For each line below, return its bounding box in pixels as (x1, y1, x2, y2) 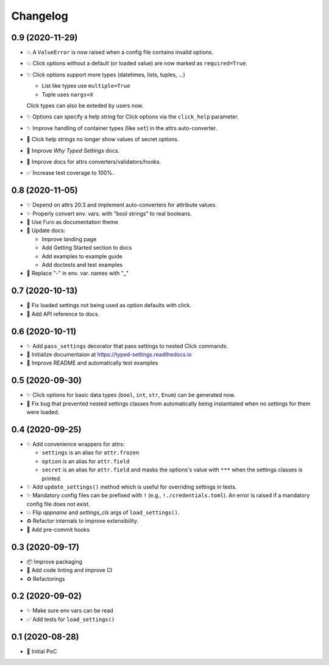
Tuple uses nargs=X (41, 90, 94, 98)
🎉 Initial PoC (26, 647, 57, 655)
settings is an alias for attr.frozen (41, 449, 140, 456)
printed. (41, 474, 62, 482)
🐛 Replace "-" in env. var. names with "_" (26, 269, 129, 277)
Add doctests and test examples (41, 261, 123, 268)
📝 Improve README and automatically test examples (26, 359, 158, 366)
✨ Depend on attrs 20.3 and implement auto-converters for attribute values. (26, 202, 218, 209)
